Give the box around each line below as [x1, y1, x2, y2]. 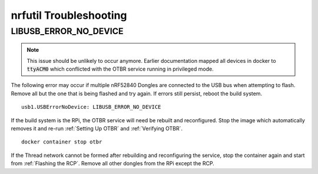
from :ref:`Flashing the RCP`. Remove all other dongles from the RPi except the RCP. [11, 160, 214, 167]
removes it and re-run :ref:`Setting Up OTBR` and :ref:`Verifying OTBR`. [11, 125, 183, 132]
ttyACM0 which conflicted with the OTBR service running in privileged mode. [26, 65, 214, 72]
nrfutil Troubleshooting [11, 9, 127, 22]
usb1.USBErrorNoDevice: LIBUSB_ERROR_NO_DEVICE [21, 103, 161, 111]
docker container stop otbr [21, 139, 102, 145]
